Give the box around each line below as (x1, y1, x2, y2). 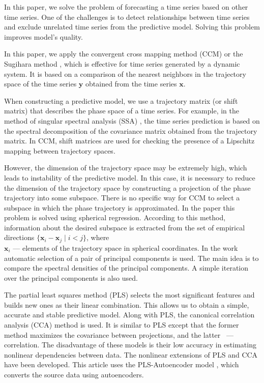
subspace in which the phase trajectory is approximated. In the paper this (4, 202, 235, 213)
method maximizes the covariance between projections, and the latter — (4, 329, 233, 340)
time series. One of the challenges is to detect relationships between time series (4, 11, 250, 22)
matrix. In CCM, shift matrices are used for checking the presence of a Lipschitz (4, 135, 255, 146)
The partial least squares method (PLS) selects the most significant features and (4, 289, 255, 300)
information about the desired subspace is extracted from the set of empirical (4, 222, 245, 232)
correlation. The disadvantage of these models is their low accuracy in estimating (4, 339, 256, 350)
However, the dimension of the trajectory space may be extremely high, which (4, 162, 247, 173)
